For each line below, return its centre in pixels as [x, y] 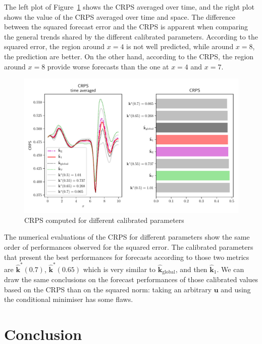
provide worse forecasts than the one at [108, 66]
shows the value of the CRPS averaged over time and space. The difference [120, 16]
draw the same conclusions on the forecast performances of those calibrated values [131, 279]
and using [236, 289]
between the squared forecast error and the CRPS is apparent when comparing [126, 27]
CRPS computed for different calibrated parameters [104, 220]
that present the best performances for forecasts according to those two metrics [127, 257]
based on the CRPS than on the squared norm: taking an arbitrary [108, 289]
